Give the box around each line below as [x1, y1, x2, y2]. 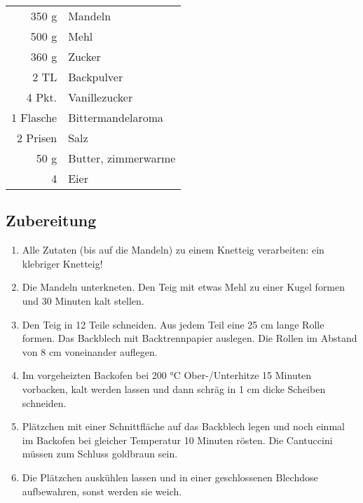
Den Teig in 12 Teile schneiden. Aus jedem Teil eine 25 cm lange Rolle [22, 317, 324, 331]
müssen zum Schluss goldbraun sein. [22, 446, 178, 461]
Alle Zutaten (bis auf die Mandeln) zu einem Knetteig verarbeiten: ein [22, 242, 324, 257]
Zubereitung [6, 209, 97, 231]
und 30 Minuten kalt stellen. [22, 293, 144, 308]
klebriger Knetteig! [22, 256, 103, 270]
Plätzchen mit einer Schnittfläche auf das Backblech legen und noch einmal [22, 419, 345, 434]
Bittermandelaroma [68, 109, 164, 125]
